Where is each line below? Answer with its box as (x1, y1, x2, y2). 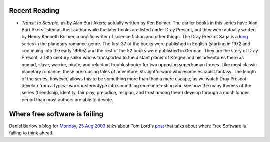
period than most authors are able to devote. (21, 96, 113, 102)
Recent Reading (9, 6, 60, 15)
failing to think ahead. (9, 130, 54, 136)
